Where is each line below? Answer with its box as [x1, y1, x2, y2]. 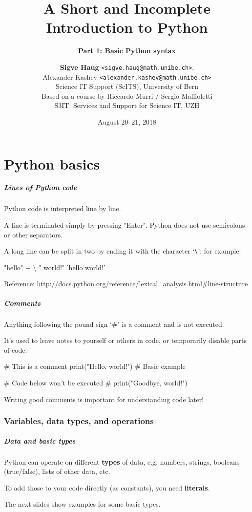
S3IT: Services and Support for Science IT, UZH [54, 100, 200, 110]
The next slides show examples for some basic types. [4, 499, 161, 509]
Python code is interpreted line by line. [4, 203, 121, 213]
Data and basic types [4, 435, 76, 446]
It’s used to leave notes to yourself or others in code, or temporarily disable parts [4, 335, 247, 345]
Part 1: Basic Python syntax [78, 45, 176, 56]
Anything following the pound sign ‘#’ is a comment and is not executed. [4, 319, 224, 329]
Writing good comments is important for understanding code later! [4, 394, 204, 404]
